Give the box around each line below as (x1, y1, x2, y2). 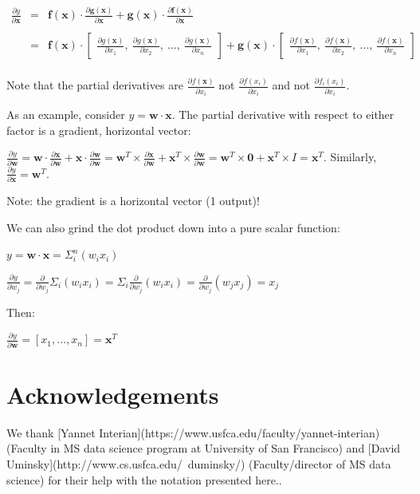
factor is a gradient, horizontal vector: (6, 121, 191, 138)
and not (272, 77, 311, 93)
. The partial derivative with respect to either (171, 106, 394, 123)
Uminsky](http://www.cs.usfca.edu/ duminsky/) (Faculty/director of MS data (6, 455, 391, 472)
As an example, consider (6, 106, 125, 123)
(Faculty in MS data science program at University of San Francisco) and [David (6, 440, 401, 456)
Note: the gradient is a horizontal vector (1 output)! (6, 192, 260, 208)
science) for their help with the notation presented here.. (6, 471, 282, 488)
